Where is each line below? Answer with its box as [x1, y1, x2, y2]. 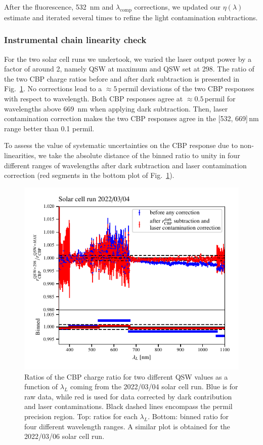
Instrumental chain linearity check [4, 33, 147, 46]
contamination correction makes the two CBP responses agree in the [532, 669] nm [4, 113, 259, 124]
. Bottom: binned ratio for [148, 411, 229, 422]
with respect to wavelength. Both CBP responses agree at [4, 93, 183, 103]
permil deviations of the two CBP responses [118, 83, 254, 94]
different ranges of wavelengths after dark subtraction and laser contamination [4, 160, 247, 170]
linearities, [4, 150, 36, 160]
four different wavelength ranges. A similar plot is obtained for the [24, 421, 230, 431]
